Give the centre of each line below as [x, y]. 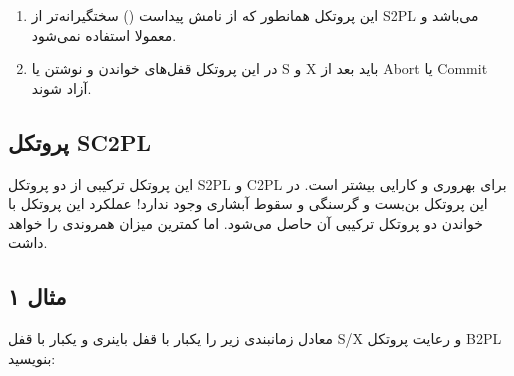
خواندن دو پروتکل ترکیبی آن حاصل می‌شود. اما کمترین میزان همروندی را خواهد [245, 222]
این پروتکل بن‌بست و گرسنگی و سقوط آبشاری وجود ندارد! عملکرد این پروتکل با [248, 203]
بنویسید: [32, 357]
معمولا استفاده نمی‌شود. [104, 34]
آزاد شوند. [61, 87]
